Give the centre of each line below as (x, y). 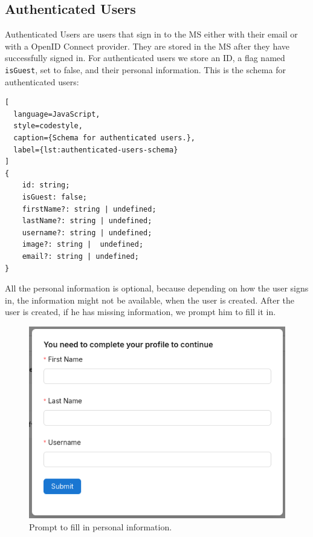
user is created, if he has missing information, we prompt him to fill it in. (140, 312)
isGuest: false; (55, 197)
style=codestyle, (48, 126)
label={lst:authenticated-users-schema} (96, 150)
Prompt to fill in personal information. (101, 526)
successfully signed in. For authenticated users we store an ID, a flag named (145, 58)
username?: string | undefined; (87, 233)
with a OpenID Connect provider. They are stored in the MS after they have (147, 46)
